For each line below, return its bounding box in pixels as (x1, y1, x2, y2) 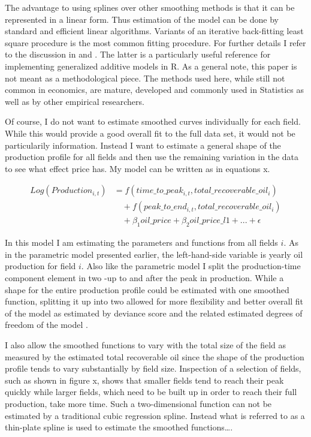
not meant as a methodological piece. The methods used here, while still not (5, 71, 285, 84)
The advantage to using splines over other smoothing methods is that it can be (5, 1, 295, 13)
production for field (5, 260, 76, 272)
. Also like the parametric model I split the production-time (81, 260, 301, 272)
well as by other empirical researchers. (5, 95, 144, 107)
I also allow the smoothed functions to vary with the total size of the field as (5, 338, 286, 351)
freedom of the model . (5, 318, 88, 331)
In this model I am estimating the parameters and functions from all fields (5, 236, 278, 249)
